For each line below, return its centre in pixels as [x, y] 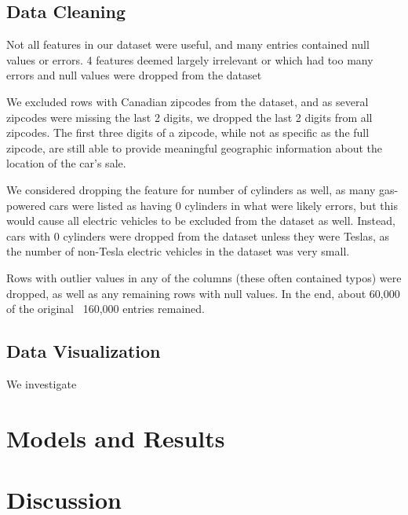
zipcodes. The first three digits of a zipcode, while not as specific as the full [188, 132]
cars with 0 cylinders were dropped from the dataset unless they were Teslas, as [198, 235]
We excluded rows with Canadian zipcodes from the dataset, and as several [188, 101]
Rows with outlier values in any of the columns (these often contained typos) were [204, 277]
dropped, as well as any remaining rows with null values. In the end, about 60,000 [203, 293]
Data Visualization [84, 351]
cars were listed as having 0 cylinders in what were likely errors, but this [223, 205]
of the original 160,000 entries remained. [106, 309]
